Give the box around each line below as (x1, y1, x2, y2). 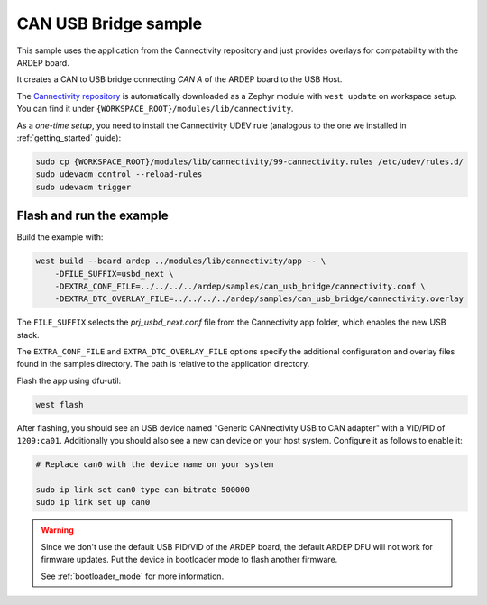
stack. (16, 329, 40, 340)
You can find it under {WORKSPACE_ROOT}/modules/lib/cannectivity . (16, 104, 294, 115)
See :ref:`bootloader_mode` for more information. (41, 571, 225, 582)
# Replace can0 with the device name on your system (35, 460, 274, 470)
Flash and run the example (16, 208, 169, 224)
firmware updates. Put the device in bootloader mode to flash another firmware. (41, 555, 338, 565)
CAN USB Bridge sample (16, 14, 203, 33)
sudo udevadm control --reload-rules (35, 170, 203, 179)
